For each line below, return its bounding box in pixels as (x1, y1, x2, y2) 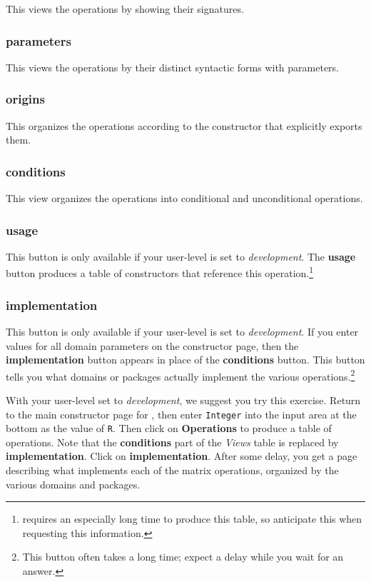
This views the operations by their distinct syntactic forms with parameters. (6, 59, 339, 74)
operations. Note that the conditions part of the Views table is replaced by (6, 434, 339, 449)
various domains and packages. (6, 476, 141, 491)
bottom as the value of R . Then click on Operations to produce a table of (6, 421, 332, 436)
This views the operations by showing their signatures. (6, 1, 244, 16)
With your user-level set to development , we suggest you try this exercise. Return (6, 392, 361, 407)
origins (6, 90, 45, 108)
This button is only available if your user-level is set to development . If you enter (6, 323, 359, 338)
